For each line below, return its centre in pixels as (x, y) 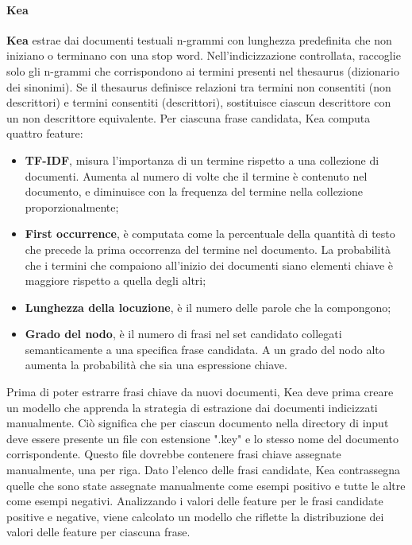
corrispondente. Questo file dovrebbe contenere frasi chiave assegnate (174, 454)
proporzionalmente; (72, 206)
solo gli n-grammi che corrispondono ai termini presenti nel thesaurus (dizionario (203, 70)
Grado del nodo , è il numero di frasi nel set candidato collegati (183, 334)
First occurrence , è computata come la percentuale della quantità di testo (210, 234)
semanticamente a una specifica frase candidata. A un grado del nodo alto (205, 349)
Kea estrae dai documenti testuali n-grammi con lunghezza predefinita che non (199, 39)
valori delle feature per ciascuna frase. (98, 532)
